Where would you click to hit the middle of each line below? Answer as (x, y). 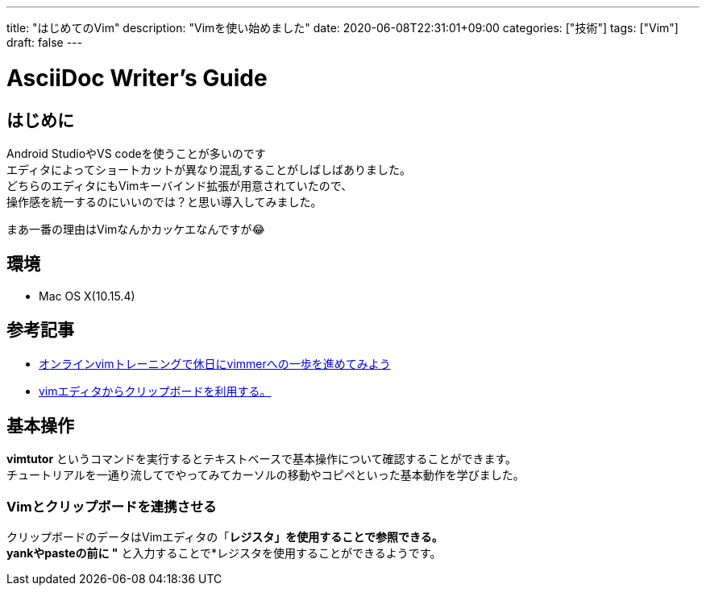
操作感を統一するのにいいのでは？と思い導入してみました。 (164, 201)
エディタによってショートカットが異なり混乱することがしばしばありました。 (209, 169)
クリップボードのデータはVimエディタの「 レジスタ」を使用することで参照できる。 (225, 537)
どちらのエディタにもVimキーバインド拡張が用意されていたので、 (180, 185)
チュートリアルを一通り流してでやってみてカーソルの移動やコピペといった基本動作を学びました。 (266, 475)
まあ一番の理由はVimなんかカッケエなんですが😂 (136, 229)
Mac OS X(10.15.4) (87, 296)
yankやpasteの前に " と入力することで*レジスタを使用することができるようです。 (224, 553)
